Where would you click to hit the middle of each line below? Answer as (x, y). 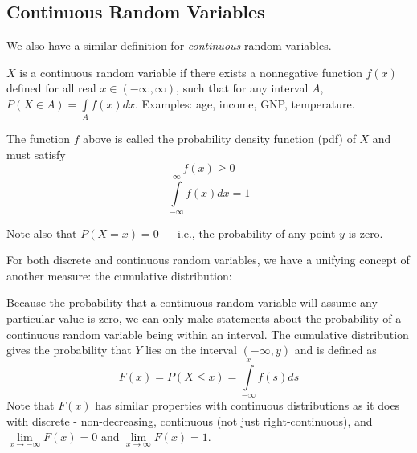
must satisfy (36, 154)
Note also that (42, 233)
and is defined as (335, 350)
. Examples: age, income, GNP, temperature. (245, 103)
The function (38, 139)
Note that (31, 405)
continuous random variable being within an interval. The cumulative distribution (208, 334)
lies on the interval (191, 350)
